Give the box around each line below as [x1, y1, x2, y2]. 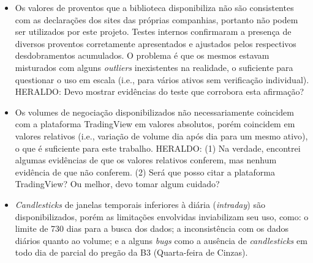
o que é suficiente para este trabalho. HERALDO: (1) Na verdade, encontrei [15, 141, 301, 154]
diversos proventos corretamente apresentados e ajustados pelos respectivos [15, 37, 296, 50]
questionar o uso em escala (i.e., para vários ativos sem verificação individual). [15, 73, 309, 86]
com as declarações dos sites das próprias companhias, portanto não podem [15, 13, 298, 26]
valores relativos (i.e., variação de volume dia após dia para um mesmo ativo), [15, 129, 308, 142]
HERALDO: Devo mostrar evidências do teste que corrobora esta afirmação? [15, 85, 304, 98]
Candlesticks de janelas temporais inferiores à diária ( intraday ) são [15, 198, 265, 210]
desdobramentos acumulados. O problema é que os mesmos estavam [15, 49, 270, 62]
